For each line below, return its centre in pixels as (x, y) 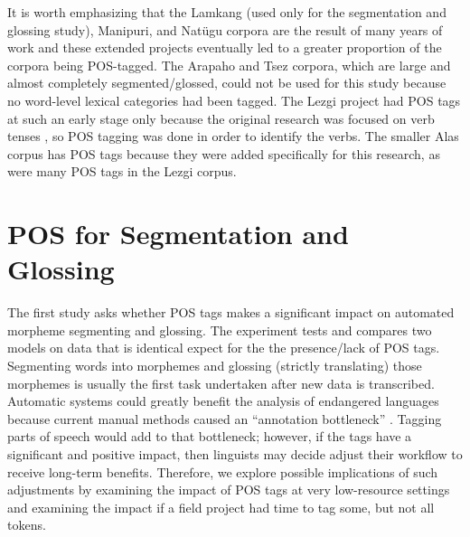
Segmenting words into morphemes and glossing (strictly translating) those (215, 366)
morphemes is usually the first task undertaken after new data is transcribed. (221, 383)
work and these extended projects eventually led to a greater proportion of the (225, 47)
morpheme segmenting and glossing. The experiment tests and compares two (220, 330)
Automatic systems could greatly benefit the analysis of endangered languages (223, 401)
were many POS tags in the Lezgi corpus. (122, 171)
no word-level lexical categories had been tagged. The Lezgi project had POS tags (234, 100)
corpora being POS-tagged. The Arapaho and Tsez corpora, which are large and (229, 65)
